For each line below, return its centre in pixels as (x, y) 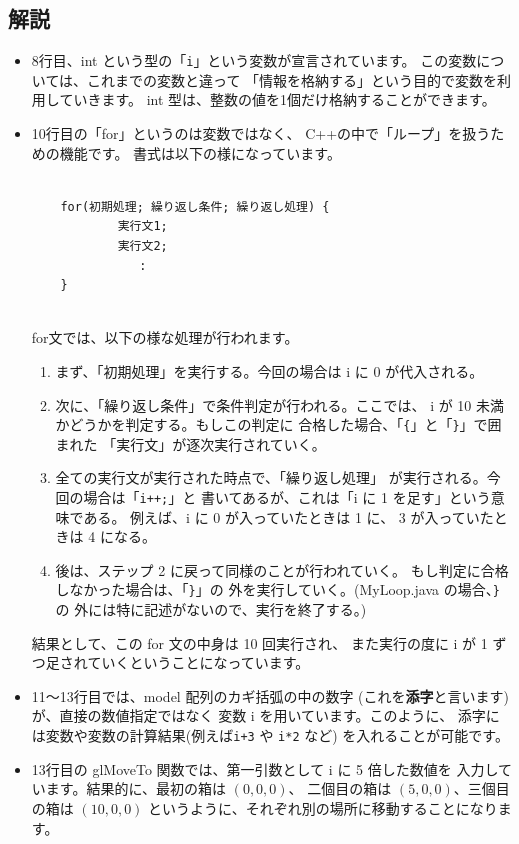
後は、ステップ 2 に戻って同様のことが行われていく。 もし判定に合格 (282, 569)
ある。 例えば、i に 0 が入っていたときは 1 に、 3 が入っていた (288, 516)
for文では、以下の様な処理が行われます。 (165, 337)
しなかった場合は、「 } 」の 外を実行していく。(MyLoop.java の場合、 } (277, 589)
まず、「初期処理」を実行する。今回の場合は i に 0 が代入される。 (269, 370)
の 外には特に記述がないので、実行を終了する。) (211, 609)
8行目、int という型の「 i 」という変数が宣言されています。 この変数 (254, 60)
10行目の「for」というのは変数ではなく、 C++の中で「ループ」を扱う (261, 133)
